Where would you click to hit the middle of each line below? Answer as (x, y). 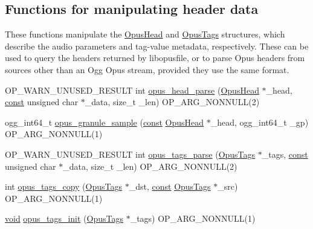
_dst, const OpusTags (170, 186)
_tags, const (285, 154)
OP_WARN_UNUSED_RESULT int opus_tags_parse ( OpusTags (130, 154)
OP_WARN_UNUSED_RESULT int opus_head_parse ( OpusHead (132, 90)
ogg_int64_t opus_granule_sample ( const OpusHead (105, 122)
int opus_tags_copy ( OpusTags (64, 186)
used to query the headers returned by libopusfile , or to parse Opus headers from (155, 58)
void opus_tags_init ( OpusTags (64, 218)
